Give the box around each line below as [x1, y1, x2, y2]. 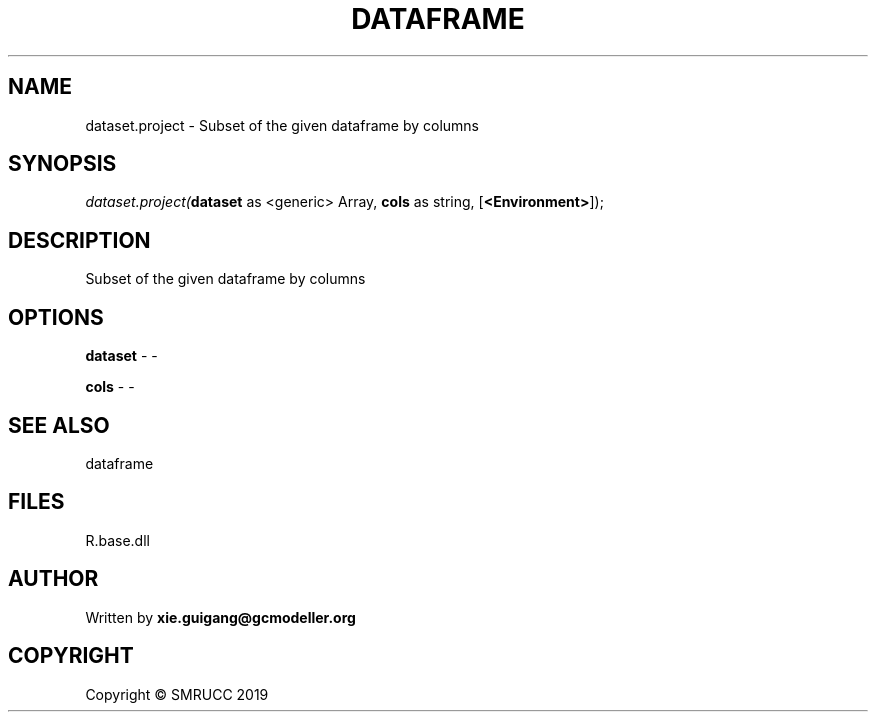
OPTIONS [8, 304, 104, 330]
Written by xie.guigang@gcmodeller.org [85, 608, 356, 626]
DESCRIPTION [8, 227, 151, 253]
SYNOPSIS [8, 151, 117, 177]
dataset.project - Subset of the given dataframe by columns [85, 116, 479, 134]
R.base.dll [85, 531, 150, 549]
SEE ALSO [8, 412, 110, 438]
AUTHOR [8, 566, 99, 592]
